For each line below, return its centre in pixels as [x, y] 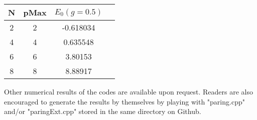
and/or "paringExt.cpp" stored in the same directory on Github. [103, 111]
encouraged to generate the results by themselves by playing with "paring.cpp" [124, 101]
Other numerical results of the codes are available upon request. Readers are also [128, 91]
